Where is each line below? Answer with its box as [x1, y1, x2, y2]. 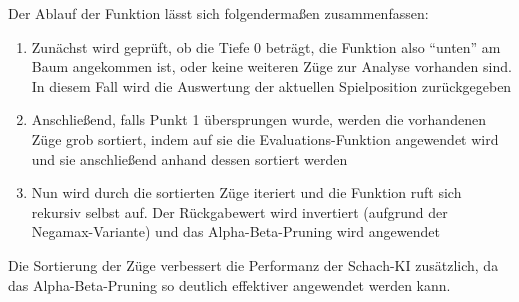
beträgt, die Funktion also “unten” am [265, 36, 501, 57]
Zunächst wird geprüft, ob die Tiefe [31, 36, 250, 57]
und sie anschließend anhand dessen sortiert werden [31, 148, 348, 169]
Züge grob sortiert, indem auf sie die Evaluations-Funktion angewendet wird [31, 128, 499, 149]
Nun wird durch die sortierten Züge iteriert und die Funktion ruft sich [31, 182, 462, 203]
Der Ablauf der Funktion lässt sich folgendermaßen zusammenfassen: [8, 3, 429, 23]
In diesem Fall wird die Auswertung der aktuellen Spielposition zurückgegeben [31, 75, 512, 96]
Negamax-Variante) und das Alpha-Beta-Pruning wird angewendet [31, 221, 440, 242]
